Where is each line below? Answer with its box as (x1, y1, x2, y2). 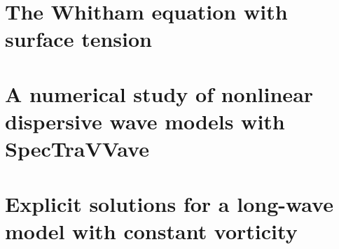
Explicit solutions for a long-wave (5, 189, 333, 218)
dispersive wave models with (5, 106, 285, 135)
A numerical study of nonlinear (5, 79, 314, 108)
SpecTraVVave (5, 134, 149, 163)
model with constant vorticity (5, 216, 298, 245)
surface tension (5, 24, 152, 53)
